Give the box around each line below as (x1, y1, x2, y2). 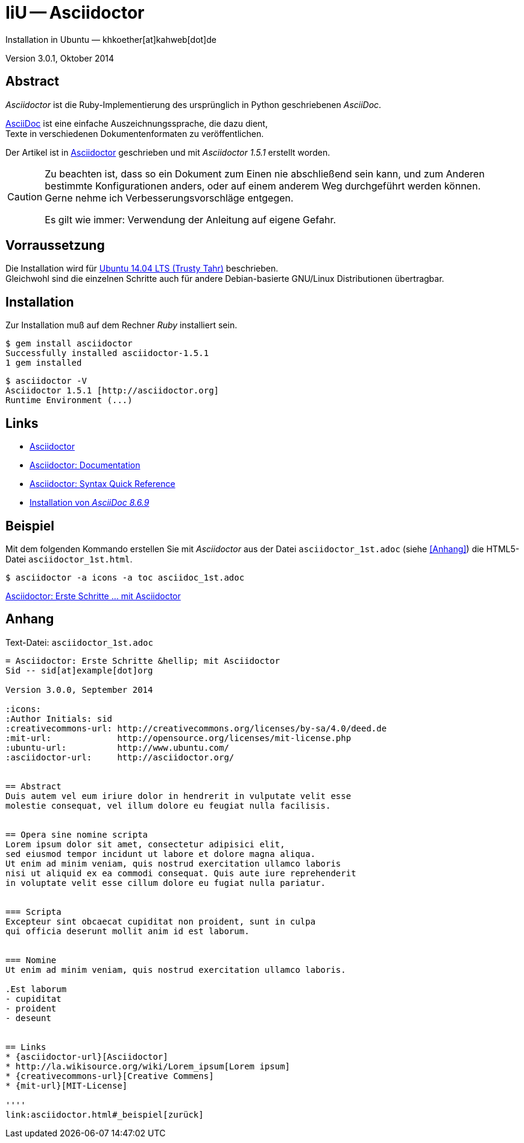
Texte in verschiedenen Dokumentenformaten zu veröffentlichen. (5, 128, 264, 139)
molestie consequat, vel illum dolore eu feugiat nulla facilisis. (5, 800, 331, 810)
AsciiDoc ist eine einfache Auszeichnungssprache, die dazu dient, (5, 118, 268, 129)
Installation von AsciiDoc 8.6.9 (30, 497, 150, 508)
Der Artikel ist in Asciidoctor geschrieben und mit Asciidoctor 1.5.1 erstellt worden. (5, 147, 330, 158)
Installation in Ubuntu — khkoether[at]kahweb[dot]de (5, 34, 216, 45)
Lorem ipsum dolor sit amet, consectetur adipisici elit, (5, 839, 285, 849)
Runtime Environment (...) (5, 395, 133, 406)
